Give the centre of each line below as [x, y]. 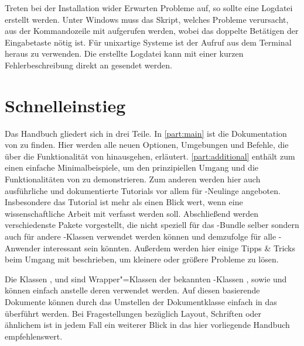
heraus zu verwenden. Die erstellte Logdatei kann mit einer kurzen [124, 53]
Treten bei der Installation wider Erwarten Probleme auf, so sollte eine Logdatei [149, 8]
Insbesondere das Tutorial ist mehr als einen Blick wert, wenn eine [124, 202]
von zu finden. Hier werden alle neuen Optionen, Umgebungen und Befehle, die [147, 145]
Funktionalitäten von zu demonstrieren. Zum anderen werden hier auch [133, 179]
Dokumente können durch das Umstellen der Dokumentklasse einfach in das [141, 302]
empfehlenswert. [34, 336]
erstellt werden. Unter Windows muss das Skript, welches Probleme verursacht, [147, 19]
